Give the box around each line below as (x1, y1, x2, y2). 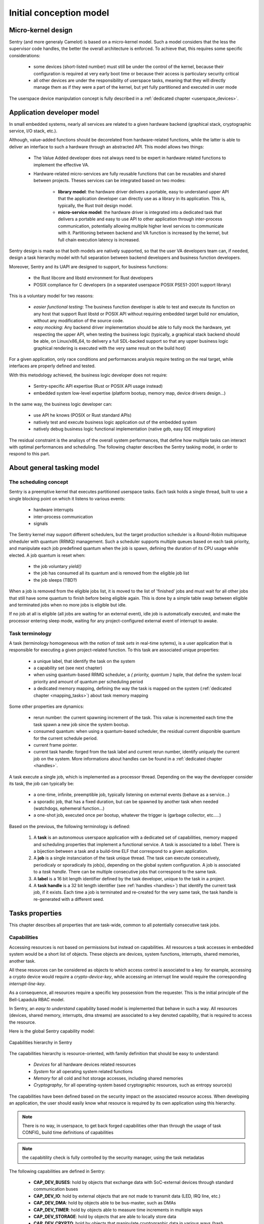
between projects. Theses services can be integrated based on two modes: (33, 178, 186, 184)
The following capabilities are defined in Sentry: (9, 1168, 106, 1174)
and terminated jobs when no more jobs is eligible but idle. (9, 602, 127, 608)
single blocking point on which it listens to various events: (9, 495, 126, 501)
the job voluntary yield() (33, 564, 82, 569)
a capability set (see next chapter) (33, 665, 103, 671)
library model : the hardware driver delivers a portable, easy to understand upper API (58, 188, 229, 194)
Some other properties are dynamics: (9, 704, 84, 709)
